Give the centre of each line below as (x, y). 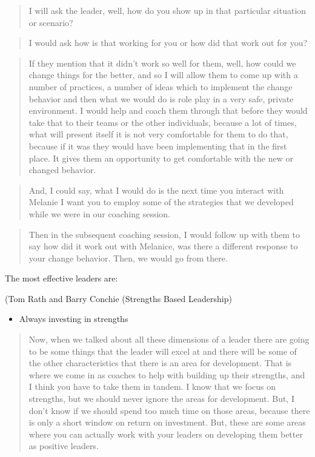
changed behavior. (62, 170)
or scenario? (51, 22)
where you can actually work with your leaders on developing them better (166, 434)
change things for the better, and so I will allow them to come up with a (163, 75)
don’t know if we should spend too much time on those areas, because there (169, 410)
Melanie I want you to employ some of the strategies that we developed (161, 202)
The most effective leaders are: (61, 278)
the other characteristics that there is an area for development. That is (160, 363)
